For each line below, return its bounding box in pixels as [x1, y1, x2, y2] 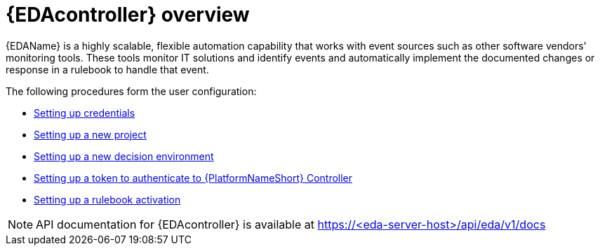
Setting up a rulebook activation [34, 193, 181, 206]
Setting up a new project [34, 128, 147, 141]
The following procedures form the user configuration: [6, 85, 257, 97]
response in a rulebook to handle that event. [6, 63, 209, 76]
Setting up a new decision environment [34, 150, 214, 162]
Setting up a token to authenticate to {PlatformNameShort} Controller [34, 171, 353, 184]
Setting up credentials [34, 106, 135, 119]
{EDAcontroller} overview [6, 3, 250, 27]
